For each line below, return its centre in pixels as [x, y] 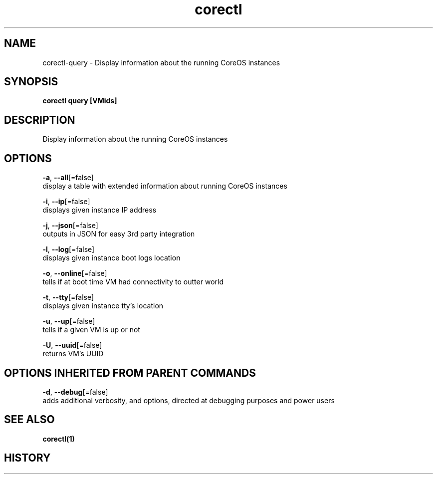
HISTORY [27, 458]
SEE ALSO [29, 420]
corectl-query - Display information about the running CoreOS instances [161, 62]
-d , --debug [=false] [75, 392]
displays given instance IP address [100, 210]
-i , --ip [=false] [66, 202]
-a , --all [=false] [68, 178]
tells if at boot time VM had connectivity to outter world [133, 282]
